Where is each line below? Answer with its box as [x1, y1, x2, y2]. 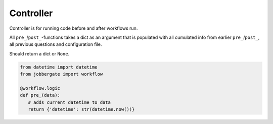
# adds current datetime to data [28, 99, 111, 105]
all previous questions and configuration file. [9, 41, 102, 47]
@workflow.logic [20, 85, 61, 91]
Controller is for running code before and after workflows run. [9, 25, 138, 31]
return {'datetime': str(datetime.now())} [28, 106, 135, 112]
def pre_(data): [20, 92, 61, 98]
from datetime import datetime [20, 64, 98, 70]
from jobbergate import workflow [20, 71, 103, 77]
